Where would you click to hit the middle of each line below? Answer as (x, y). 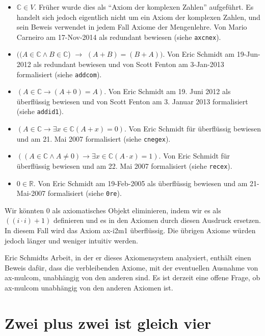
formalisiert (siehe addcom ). (59, 74)
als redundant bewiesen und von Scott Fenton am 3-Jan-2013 (129, 64)
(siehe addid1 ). (40, 111)
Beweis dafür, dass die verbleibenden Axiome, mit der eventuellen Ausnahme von (131, 267)
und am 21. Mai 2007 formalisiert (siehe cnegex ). (94, 138)
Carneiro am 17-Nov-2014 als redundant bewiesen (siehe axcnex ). (119, 37)
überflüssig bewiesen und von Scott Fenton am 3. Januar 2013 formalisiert (132, 101)
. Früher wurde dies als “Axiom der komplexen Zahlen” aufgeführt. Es (144, 7)
